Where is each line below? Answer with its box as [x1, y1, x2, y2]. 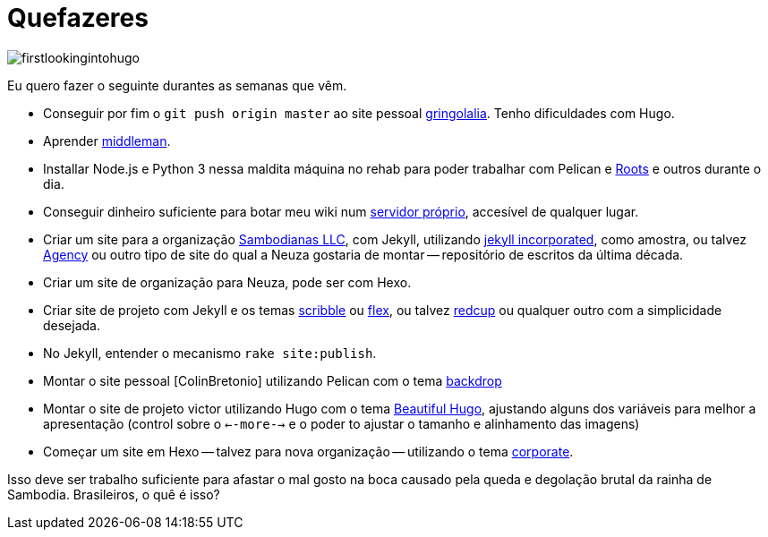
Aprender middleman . [43, 132, 171, 149]
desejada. [43, 317, 101, 333]
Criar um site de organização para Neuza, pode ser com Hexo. [43, 274, 412, 290]
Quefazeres [7, 3, 149, 33]
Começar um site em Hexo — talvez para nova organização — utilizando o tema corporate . [43, 443, 574, 459]
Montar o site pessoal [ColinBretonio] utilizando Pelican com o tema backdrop [43, 372, 502, 388]
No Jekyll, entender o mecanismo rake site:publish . [43, 345, 377, 361]
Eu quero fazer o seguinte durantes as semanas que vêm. [7, 77, 347, 93]
